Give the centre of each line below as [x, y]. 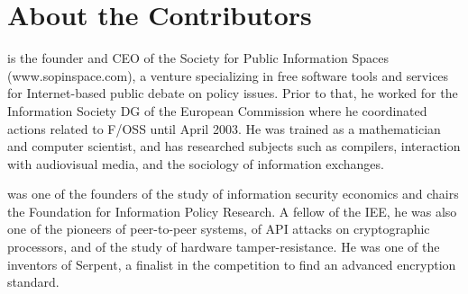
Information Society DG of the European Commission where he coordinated [217, 110]
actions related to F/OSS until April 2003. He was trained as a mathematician [224, 128]
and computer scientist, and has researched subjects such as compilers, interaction [234, 146]
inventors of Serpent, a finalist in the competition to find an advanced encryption [232, 264]
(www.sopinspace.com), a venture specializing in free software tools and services [228, 75]
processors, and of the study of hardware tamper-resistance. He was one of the [224, 247]
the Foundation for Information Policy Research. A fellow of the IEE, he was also [232, 211]
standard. [33, 282]
